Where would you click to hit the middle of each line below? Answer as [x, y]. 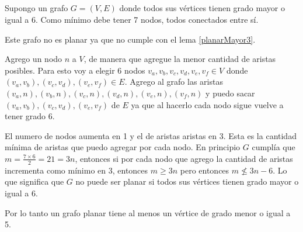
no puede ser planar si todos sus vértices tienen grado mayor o [187, 181]
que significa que [34, 181]
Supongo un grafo [36, 8]
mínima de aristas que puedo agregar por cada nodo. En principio [123, 147]
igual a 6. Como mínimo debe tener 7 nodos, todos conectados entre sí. [132, 19]
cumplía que [274, 147]
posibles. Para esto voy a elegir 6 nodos [75, 70]
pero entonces [205, 170]
